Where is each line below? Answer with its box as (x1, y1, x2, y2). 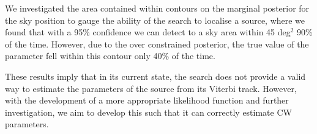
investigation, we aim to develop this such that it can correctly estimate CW (5, 105, 292, 118)
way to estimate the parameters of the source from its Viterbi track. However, (5, 82, 297, 94)
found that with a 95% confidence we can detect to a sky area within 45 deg (5, 26, 291, 38)
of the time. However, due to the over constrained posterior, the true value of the (5, 37, 309, 50)
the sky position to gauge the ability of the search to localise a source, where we (5, 13, 305, 26)
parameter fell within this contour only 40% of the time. (5, 49, 215, 62)
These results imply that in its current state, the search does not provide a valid (5, 69, 306, 82)
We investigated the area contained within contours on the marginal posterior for (5, 2, 310, 14)
